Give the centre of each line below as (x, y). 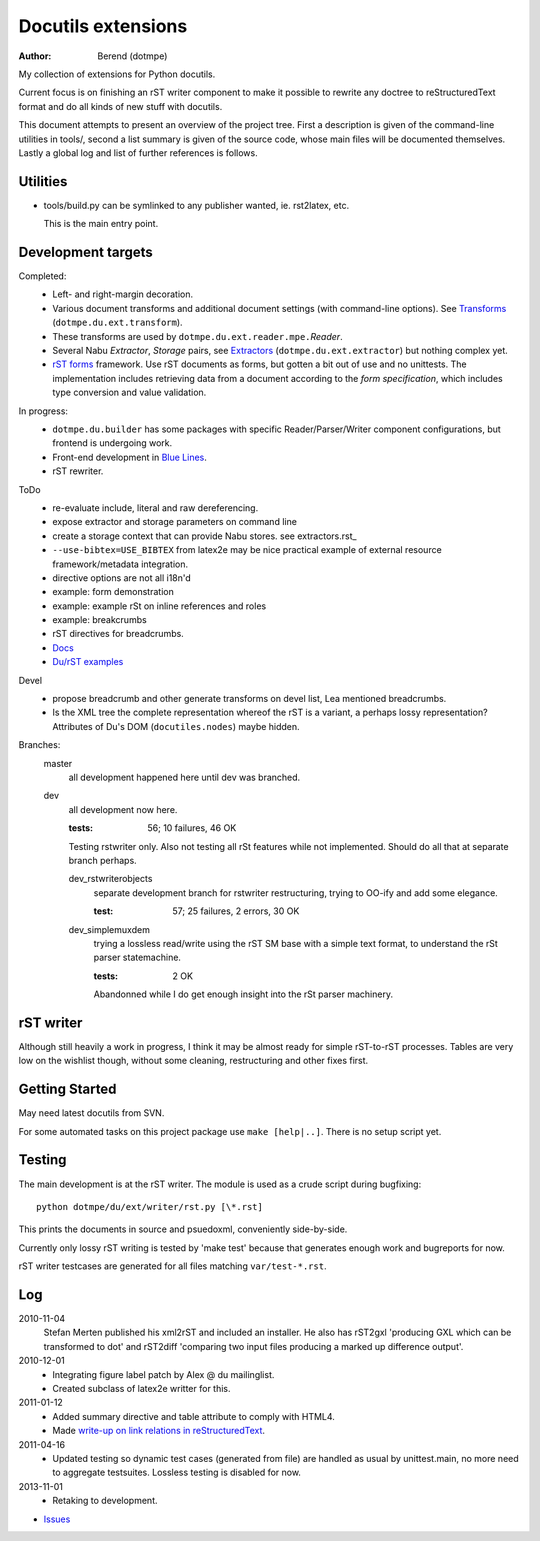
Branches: (39, 745)
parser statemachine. (137, 957)
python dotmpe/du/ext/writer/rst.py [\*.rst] (150, 1206)
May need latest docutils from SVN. (91, 1113)
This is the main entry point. (101, 224)
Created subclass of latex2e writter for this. (141, 1388)
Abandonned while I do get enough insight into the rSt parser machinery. (243, 994)
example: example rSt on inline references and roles (159, 606)
